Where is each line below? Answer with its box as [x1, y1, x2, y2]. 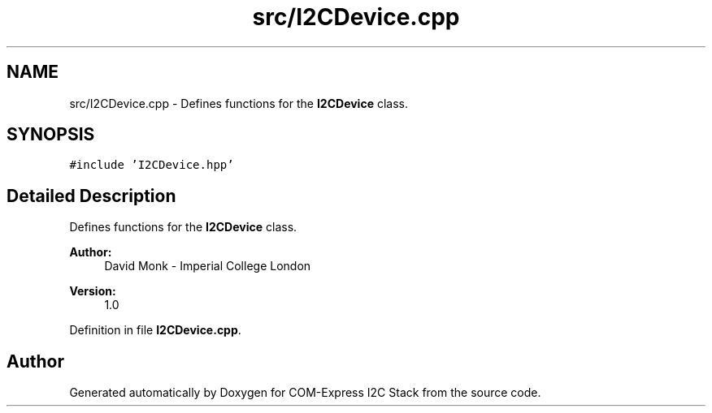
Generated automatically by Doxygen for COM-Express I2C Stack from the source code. [69, 385, 541, 400]
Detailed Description [7, 185, 176, 206]
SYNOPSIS [7, 124, 95, 145]
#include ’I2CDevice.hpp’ [69, 158, 234, 172]
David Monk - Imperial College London [104, 259, 311, 273]
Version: [69, 284, 116, 299]
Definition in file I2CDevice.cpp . [69, 323, 241, 338]
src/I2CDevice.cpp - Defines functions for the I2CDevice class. [69, 96, 408, 110]
